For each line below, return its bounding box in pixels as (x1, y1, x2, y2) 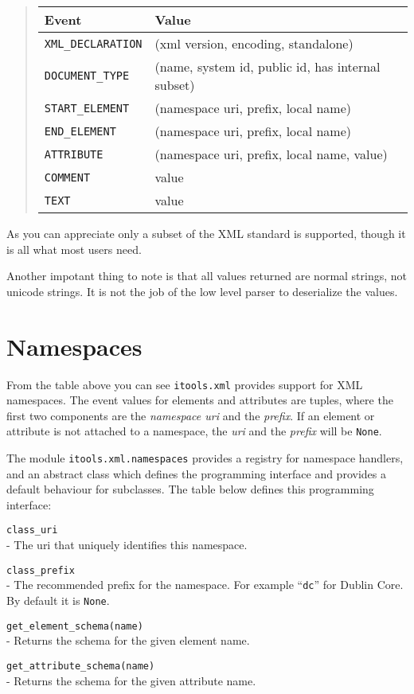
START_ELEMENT (44, 101, 130, 115)
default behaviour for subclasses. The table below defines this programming (6, 481, 374, 497)
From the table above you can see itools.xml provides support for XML (6, 376, 363, 392)
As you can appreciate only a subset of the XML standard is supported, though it (6, 225, 406, 241)
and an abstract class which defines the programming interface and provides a (6, 465, 386, 482)
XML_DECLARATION (44, 37, 143, 50)
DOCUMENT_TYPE (44, 69, 130, 82)
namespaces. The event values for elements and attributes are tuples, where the (6, 392, 393, 408)
